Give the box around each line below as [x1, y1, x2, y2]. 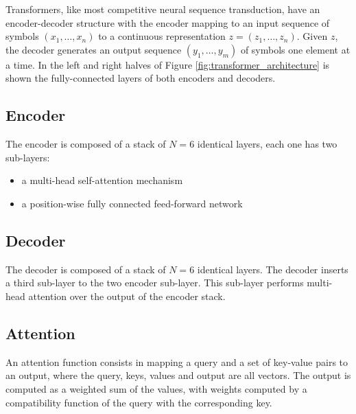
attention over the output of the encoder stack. [28, 288, 226, 303]
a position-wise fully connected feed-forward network [21, 196, 243, 210]
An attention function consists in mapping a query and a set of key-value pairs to [5, 354, 348, 369]
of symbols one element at [240, 42, 351, 56]
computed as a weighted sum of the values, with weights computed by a [5, 381, 307, 395]
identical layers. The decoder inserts [197, 262, 348, 276]
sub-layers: [5, 150, 50, 164]
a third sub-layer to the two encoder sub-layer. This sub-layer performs [5, 275, 304, 290]
